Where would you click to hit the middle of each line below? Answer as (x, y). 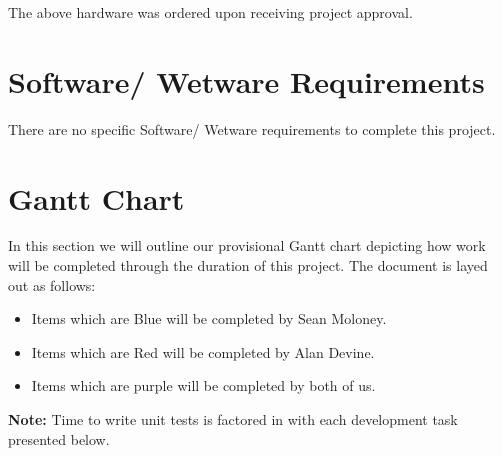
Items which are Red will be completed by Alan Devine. (203, 351)
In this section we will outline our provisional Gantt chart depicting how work (247, 245)
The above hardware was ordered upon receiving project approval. (210, 12)
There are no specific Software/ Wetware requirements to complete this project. (252, 128)
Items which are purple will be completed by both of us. (203, 385)
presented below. (59, 438)
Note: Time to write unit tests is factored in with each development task (233, 419)
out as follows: (52, 284)
